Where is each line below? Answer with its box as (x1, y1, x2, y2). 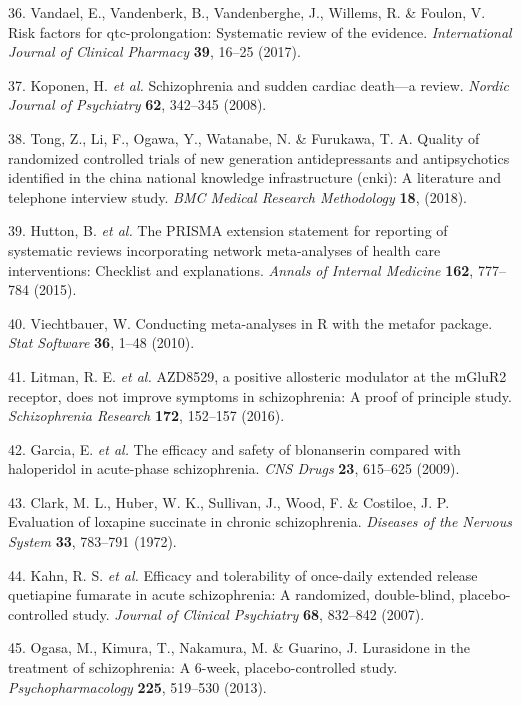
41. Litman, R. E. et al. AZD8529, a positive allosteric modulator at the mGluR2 (8, 365, 507, 386)
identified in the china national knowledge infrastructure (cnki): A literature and (8, 167, 502, 188)
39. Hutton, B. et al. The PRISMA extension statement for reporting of (8, 220, 448, 241)
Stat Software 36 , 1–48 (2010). (8, 332, 195, 353)
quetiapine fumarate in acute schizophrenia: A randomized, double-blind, (8, 584, 455, 605)
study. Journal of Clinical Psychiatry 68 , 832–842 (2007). (72, 603, 425, 624)
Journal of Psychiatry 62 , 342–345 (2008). (8, 94, 267, 115)
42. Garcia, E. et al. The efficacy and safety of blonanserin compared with (8, 438, 461, 459)
